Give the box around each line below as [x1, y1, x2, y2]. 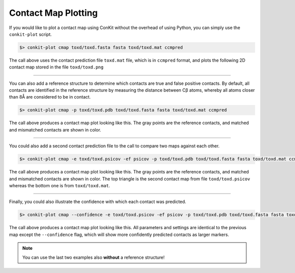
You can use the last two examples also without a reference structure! [22, 254, 165, 260]
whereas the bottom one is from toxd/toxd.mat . [9, 182, 110, 188]
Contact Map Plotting [9, 7, 98, 18]
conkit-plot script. [9, 31, 52, 37]
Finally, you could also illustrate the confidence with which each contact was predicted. [9, 199, 186, 205]
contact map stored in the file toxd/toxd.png [9, 64, 104, 70]
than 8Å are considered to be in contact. [9, 94, 91, 100]
